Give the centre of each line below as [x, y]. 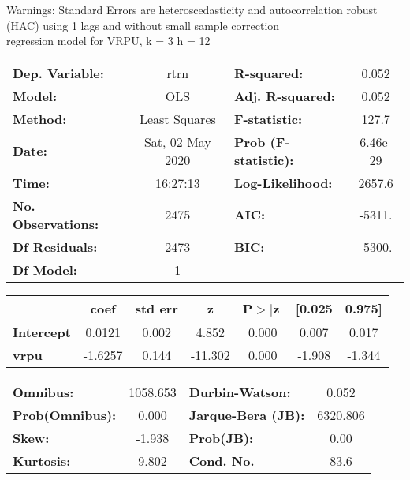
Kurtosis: [42, 460]
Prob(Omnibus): [65, 414]
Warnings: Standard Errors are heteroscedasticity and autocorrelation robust [192, 9]
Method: [40, 118]
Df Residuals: [55, 246]
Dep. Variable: [58, 73]
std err [157, 308]
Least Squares [177, 118]
